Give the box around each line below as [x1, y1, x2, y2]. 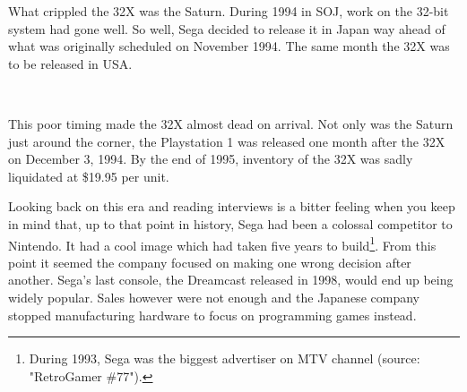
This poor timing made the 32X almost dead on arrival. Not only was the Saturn [8, 114, 454, 132]
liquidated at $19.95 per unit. [8, 166, 169, 185]
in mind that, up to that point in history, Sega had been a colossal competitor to [8, 214, 453, 233]
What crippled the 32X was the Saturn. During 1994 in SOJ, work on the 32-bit [8, 2, 449, 20]
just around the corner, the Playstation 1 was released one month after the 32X [8, 132, 445, 150]
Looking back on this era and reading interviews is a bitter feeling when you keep [8, 197, 455, 216]
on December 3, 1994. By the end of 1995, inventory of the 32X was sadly [8, 149, 413, 168]
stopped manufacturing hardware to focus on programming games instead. [8, 305, 417, 324]
